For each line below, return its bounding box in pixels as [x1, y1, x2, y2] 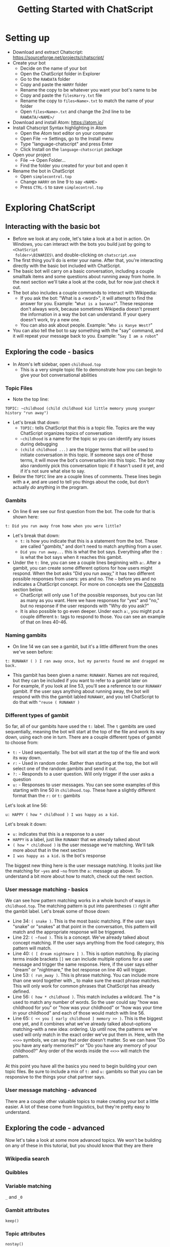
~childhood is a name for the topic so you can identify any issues [20, 436, 156, 442]
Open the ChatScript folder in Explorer [20, 70, 100, 77]
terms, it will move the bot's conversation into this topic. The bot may [20, 457, 165, 463]
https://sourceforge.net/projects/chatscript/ [12, 54, 105, 61]
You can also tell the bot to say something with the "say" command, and [12, 327, 163, 334]
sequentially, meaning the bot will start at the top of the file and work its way [5, 728, 165, 734]
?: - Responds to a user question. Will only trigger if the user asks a [12, 770, 154, 777]
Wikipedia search [5, 1155, 50, 1163]
